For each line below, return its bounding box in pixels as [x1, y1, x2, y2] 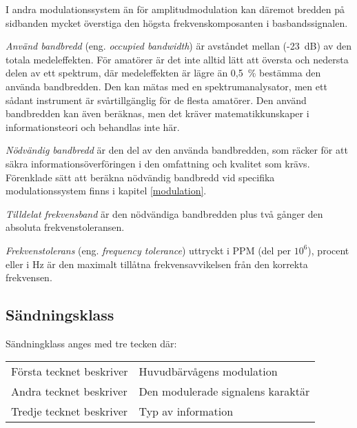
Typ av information [139, 403, 234, 420]
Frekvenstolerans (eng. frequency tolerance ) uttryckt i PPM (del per [6, 243, 292, 257]
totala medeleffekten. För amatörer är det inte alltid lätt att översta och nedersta [6, 52, 349, 66]
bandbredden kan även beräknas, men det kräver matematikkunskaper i [6, 106, 309, 121]
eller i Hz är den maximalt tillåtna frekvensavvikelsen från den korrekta [6, 256, 308, 271]
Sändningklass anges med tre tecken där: [6, 336, 177, 350]
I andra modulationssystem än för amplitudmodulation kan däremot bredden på [6, 2, 345, 16]
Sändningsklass [6, 304, 114, 325]
